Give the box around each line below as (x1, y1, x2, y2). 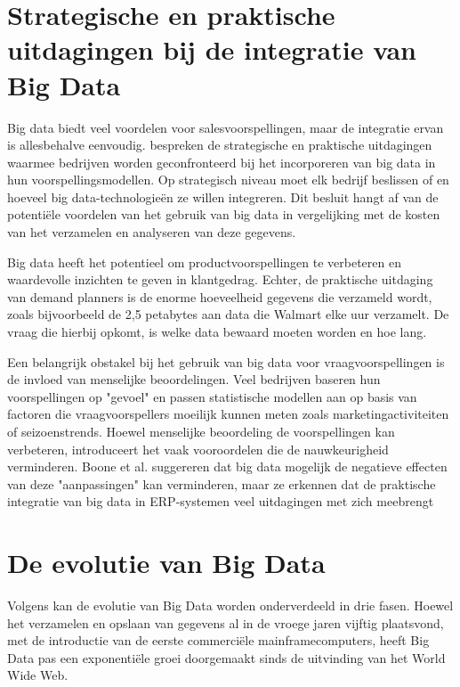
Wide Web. (7, 666, 69, 684)
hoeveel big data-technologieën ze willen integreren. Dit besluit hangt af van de (7, 187, 439, 206)
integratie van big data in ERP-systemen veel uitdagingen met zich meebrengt (7, 492, 434, 511)
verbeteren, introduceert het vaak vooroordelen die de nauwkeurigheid (7, 439, 389, 458)
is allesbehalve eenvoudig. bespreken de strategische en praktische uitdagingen (7, 135, 432, 154)
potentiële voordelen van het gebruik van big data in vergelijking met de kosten (7, 205, 440, 224)
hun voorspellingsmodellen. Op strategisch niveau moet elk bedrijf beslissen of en (7, 170, 449, 189)
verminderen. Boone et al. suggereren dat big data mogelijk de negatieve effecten (7, 457, 448, 476)
